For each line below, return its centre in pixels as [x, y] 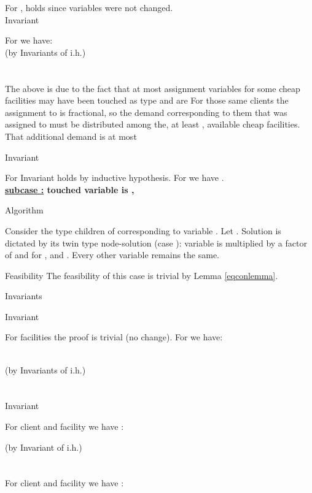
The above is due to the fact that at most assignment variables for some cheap [153, 88]
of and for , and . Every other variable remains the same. [112, 255]
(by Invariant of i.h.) [44, 447]
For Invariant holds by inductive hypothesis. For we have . [115, 178]
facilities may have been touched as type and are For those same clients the [147, 100]
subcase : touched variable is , [70, 189]
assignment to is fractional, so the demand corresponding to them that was [146, 112]
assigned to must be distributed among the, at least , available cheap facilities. [153, 124]
